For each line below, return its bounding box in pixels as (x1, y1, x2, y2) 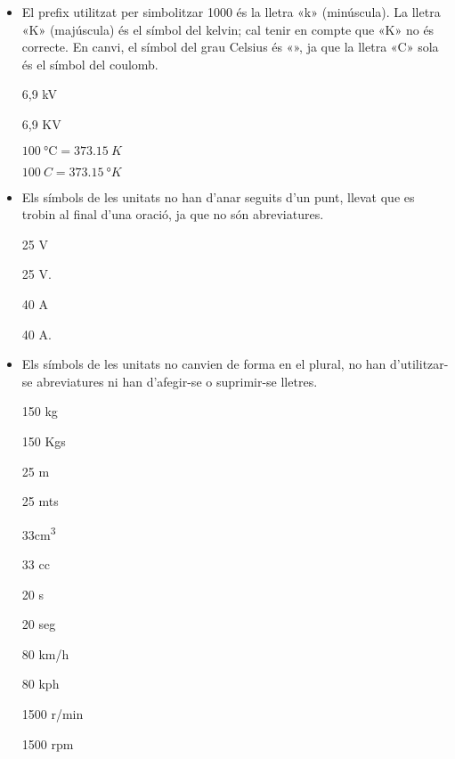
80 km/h (21, 644, 69, 663)
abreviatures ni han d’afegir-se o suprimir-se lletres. (37, 371, 318, 390)
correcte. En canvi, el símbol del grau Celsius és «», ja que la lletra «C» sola (21, 37, 439, 56)
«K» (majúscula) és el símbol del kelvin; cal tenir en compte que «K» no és (21, 20, 435, 38)
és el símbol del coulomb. (21, 54, 158, 73)
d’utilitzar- (390, 355, 449, 373)
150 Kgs (21, 431, 66, 450)
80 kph (21, 674, 60, 693)
